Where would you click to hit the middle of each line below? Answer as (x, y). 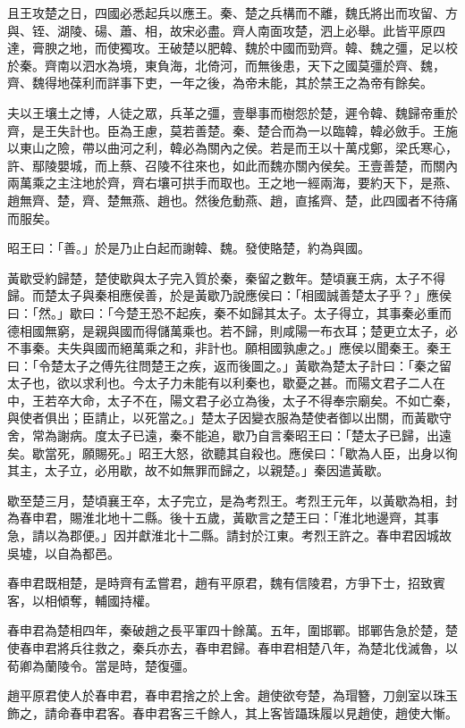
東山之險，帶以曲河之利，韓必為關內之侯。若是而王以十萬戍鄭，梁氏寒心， (238, 148)
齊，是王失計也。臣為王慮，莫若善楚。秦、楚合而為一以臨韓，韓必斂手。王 (226, 130)
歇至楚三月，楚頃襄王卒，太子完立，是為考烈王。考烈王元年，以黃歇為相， (226, 500)
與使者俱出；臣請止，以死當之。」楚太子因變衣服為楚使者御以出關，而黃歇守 (229, 418)
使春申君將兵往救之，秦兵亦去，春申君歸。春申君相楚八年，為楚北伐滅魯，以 (232, 648)
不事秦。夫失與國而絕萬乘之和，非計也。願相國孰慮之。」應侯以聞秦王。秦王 (229, 348)
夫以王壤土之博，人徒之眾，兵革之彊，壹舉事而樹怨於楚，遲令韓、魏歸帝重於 (232, 112)
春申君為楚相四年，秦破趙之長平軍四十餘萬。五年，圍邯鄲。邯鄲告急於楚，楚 (232, 630)
